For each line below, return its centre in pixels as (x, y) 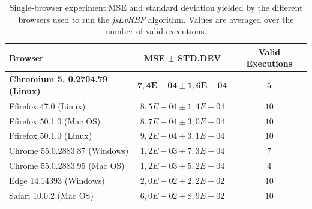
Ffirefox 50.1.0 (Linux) (51, 135)
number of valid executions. (156, 31)
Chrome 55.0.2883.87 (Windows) (69, 150)
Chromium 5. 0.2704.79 (58, 79)
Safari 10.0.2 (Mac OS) (51, 195)
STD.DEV (199, 57)
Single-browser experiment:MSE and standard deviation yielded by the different (156, 7)
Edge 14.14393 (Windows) (57, 180)
